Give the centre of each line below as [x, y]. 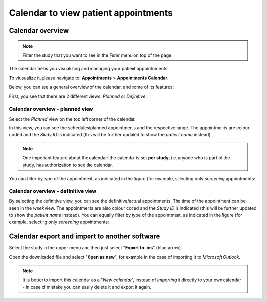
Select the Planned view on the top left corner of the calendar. [72, 119]
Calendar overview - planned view [51, 109]
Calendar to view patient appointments [91, 13]
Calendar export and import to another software [85, 236]
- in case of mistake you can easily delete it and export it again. [87, 287]
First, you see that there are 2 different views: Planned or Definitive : [78, 96]
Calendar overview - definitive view [53, 191]
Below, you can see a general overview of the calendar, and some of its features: [91, 87]
